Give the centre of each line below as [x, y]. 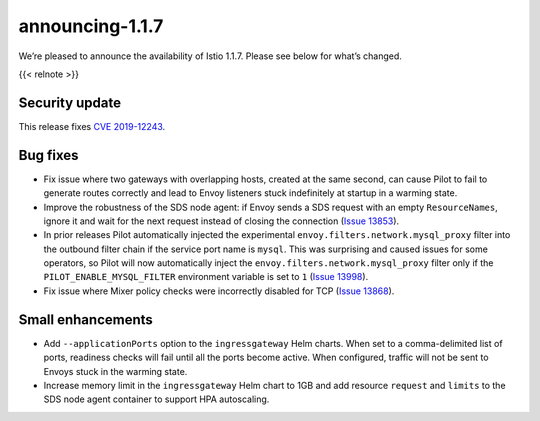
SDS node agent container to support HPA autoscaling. [156, 399]
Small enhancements [86, 319]
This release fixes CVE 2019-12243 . [92, 126]
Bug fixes [48, 155]
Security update [70, 102]
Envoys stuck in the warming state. [115, 371]
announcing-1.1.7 [91, 26]
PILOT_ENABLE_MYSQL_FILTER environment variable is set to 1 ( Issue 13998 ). [206, 277]
